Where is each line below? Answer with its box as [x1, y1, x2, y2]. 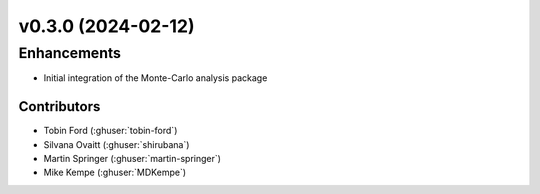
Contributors [18, 98, 101, 115]
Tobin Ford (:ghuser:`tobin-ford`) [43, 125, 178, 137]
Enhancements [18, 44, 122, 62]
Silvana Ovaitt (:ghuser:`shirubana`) [43, 138, 190, 150]
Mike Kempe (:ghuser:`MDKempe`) [43, 166, 187, 179]
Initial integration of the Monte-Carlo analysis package [43, 72, 268, 84]
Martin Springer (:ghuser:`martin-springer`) [43, 153, 222, 165]
